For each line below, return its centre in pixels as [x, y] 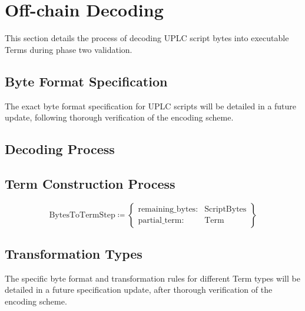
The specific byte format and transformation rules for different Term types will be [152, 278]
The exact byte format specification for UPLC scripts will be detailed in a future [151, 106]
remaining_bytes [167, 210]
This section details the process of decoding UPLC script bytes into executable [147, 38]
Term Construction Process [90, 183]
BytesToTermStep [82, 215]
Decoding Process [60, 149]
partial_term [160, 221]
